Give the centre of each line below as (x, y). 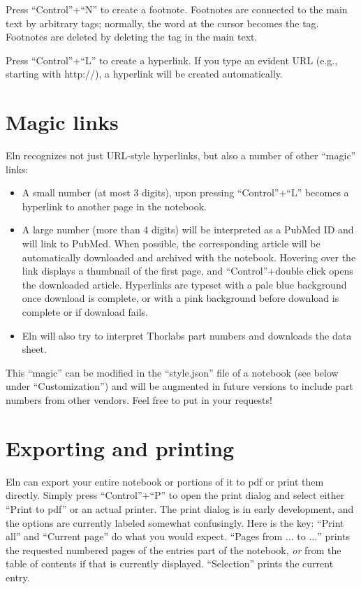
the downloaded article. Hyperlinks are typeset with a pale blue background (184, 284)
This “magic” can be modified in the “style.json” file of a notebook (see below (172, 372)
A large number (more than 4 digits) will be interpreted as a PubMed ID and (188, 230)
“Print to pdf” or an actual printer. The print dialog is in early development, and (180, 508)
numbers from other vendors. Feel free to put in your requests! (139, 400)
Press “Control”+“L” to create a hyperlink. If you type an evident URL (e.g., (172, 60)
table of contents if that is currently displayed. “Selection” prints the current (170, 563)
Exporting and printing (120, 448)
